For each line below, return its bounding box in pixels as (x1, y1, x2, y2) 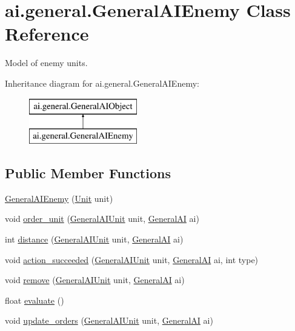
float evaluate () (5, 293, 64, 306)
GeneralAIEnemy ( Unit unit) (5, 192, 113, 204)
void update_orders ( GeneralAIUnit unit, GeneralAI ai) (5, 314, 213, 327)
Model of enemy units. (5, 56, 88, 69)
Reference (5, 21, 89, 46)
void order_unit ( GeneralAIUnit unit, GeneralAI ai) (5, 212, 199, 225)
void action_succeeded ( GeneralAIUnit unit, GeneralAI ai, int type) (5, 253, 259, 266)
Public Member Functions (5, 164, 171, 182)
